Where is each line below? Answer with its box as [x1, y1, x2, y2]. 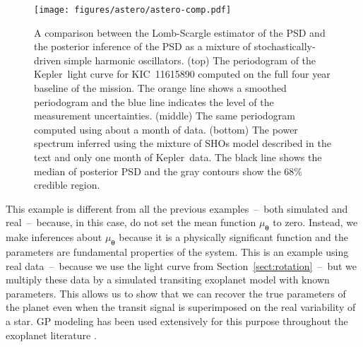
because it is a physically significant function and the [119, 230, 349, 245]
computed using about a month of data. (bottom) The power [34, 122, 298, 136]
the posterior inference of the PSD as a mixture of [34, 39, 251, 54]
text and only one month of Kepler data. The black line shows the [34, 150, 322, 164]
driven [34, 52, 61, 67]
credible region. [34, 177, 100, 192]
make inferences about [6, 230, 102, 245]
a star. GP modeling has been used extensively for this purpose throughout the [6, 313, 348, 328]
